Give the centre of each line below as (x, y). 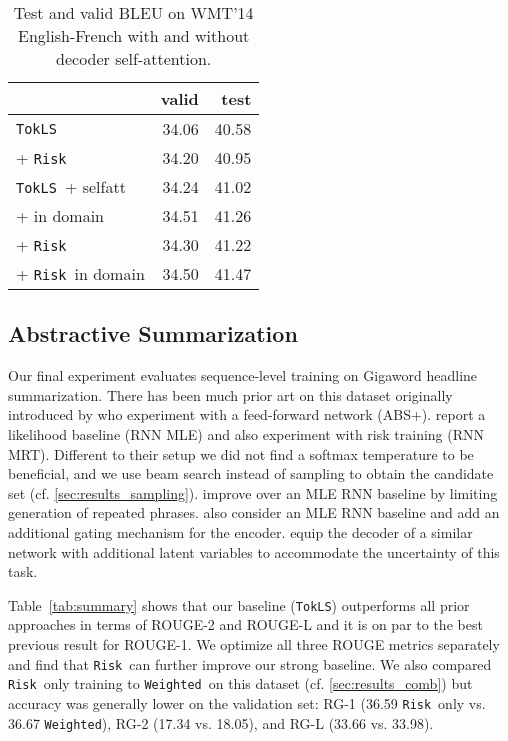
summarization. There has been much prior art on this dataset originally (230, 394)
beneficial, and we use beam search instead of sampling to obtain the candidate (251, 473)
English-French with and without (134, 35)
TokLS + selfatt (71, 186)
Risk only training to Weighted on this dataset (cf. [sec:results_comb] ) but (240, 683)
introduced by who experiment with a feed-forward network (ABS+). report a (247, 414)
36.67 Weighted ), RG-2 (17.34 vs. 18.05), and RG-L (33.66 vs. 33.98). (221, 722)
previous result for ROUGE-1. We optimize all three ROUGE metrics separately (254, 643)
